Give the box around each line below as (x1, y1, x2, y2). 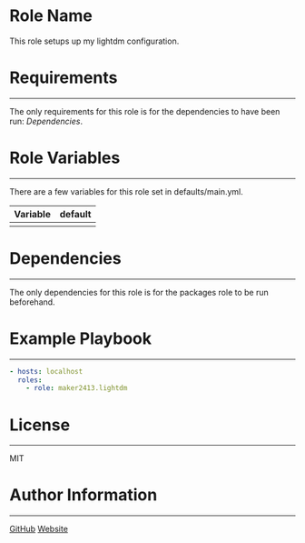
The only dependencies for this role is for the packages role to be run (9, 287, 270, 297)
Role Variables (9, 147, 121, 168)
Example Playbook (9, 328, 152, 348)
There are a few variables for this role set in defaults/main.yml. (9, 186, 243, 196)
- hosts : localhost (9, 367, 84, 376)
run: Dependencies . (9, 116, 84, 126)
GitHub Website (9, 524, 68, 535)
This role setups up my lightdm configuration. (9, 35, 180, 46)
